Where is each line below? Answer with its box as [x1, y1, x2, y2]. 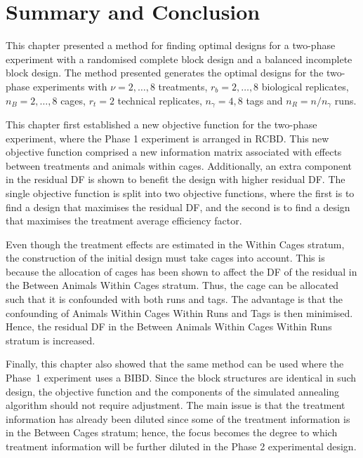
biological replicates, [261, 79, 349, 93]
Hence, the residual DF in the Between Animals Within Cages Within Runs [6, 319, 332, 334]
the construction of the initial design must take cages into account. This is [6, 250, 325, 265]
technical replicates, [117, 93, 202, 107]
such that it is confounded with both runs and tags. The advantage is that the [6, 292, 343, 307]
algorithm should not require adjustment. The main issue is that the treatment [6, 398, 345, 412]
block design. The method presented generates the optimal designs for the [6, 65, 324, 80]
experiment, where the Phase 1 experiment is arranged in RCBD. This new [6, 130, 329, 145]
